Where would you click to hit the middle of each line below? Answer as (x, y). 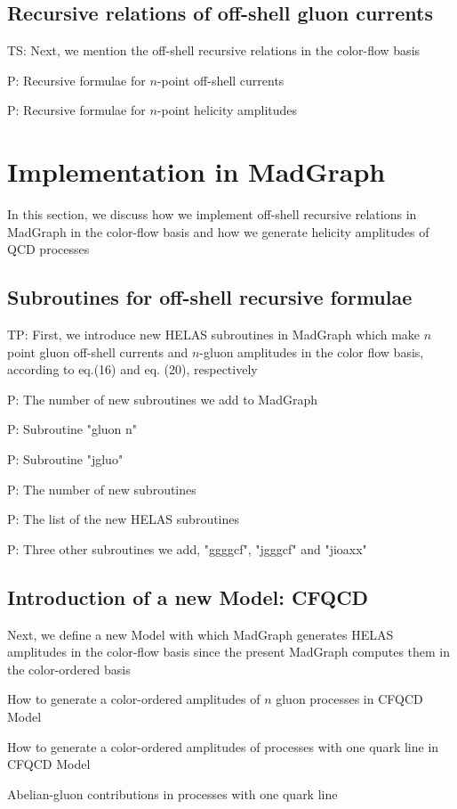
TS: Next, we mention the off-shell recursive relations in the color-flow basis (214, 50)
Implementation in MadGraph (196, 172)
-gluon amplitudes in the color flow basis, (312, 351)
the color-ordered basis (69, 669)
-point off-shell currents (220, 80)
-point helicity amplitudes (227, 110)
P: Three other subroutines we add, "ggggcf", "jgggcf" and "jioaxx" (187, 548)
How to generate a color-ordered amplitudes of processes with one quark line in (223, 746)
